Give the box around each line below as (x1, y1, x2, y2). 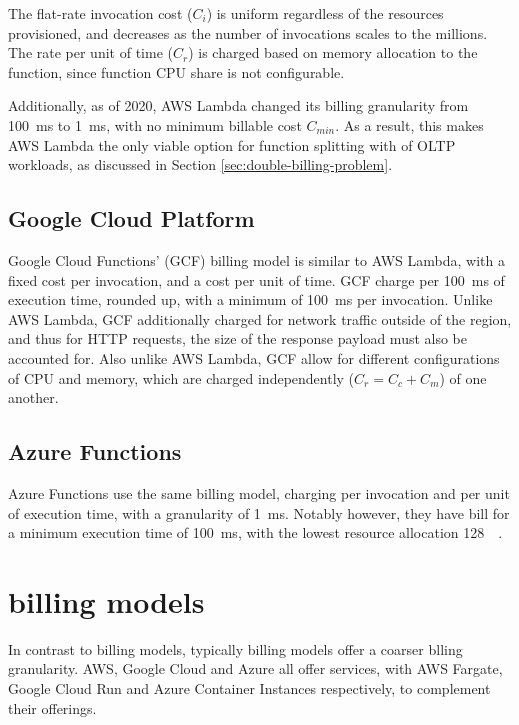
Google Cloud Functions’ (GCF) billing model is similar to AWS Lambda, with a (8, 249, 505, 270)
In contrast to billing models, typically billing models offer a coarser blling (8, 638, 463, 659)
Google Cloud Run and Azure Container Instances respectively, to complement (8, 678, 491, 698)
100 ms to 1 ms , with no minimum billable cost (8, 114, 302, 135)
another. (8, 387, 59, 408)
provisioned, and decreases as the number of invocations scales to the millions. (8, 22, 488, 43)
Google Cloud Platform (8, 203, 255, 234)
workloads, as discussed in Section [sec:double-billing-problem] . (8, 154, 393, 175)
